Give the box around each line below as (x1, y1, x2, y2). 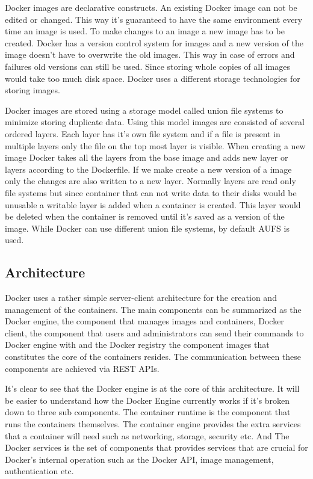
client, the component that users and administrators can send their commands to (5, 326, 304, 339)
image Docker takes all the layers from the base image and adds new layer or (5, 151, 288, 164)
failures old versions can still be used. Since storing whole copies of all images (5, 60, 290, 72)
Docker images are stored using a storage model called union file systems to (5, 104, 284, 116)
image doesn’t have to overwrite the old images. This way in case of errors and (5, 48, 295, 61)
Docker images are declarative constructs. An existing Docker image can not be (5, 1, 297, 13)
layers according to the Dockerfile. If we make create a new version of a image (5, 162, 292, 175)
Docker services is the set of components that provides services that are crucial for (5, 441, 308, 454)
